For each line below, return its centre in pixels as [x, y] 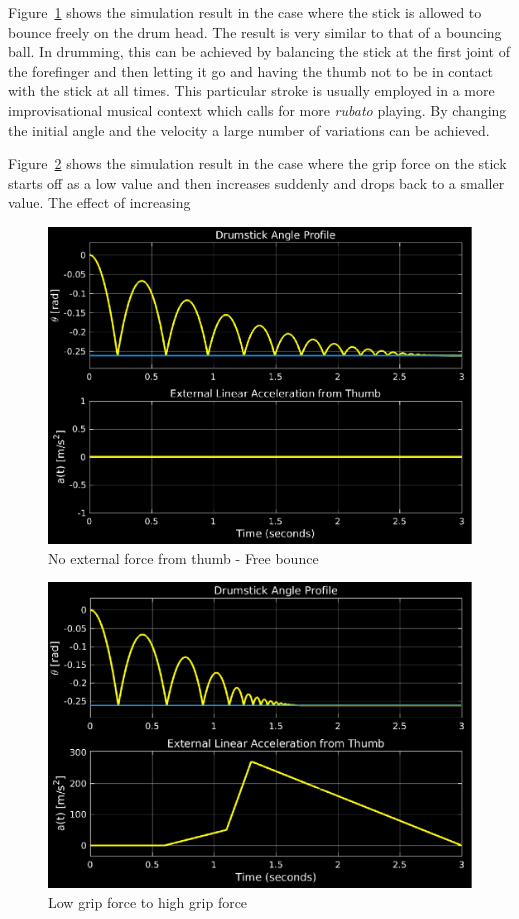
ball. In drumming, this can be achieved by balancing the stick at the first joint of [259, 51]
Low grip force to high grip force [148, 901]
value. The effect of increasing [99, 202]
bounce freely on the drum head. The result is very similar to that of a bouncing [255, 31]
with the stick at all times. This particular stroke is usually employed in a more [251, 90]
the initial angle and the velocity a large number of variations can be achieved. [249, 129]
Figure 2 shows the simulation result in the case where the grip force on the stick [257, 163]
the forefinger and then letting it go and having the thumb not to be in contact [251, 70]
